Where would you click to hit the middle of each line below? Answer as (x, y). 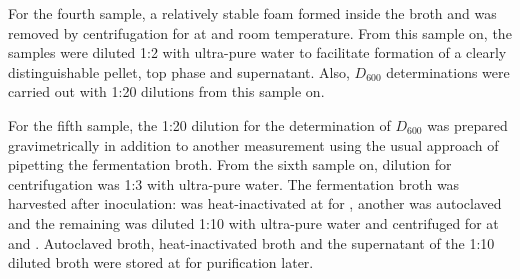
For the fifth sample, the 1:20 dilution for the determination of (199, 124)
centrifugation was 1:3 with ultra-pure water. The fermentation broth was (234, 183)
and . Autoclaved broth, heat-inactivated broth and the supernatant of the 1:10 (251, 242)
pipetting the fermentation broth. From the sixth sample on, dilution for (230, 164)
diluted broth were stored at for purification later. (161, 262)
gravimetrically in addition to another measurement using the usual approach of (253, 144)
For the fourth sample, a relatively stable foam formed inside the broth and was (252, 13)
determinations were (448, 71)
